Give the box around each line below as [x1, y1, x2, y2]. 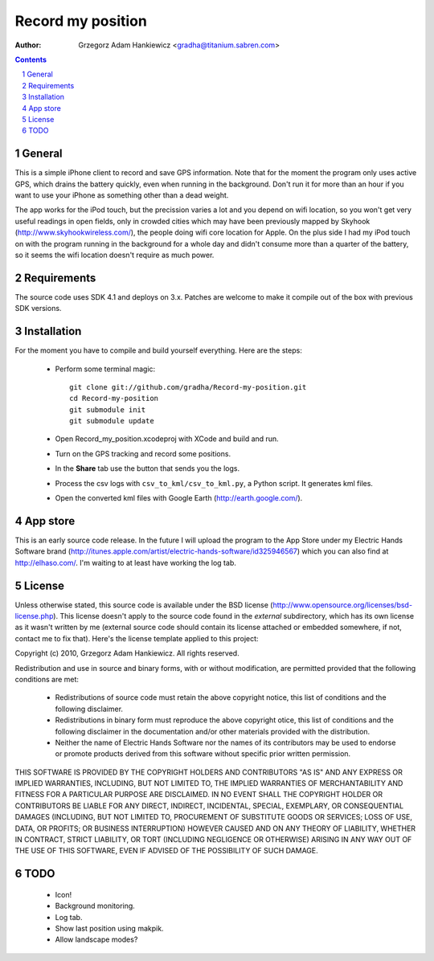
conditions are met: [14, 674, 80, 684]
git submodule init [69, 405, 146, 414]
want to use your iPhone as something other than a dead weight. [14, 190, 229, 200]
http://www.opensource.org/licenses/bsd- [272, 599, 413, 610]
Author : [14, 40, 42, 50]
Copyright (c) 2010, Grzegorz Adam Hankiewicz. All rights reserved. [14, 648, 240, 658]
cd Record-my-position [69, 394, 159, 403]
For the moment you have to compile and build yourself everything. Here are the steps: [14, 346, 303, 355]
